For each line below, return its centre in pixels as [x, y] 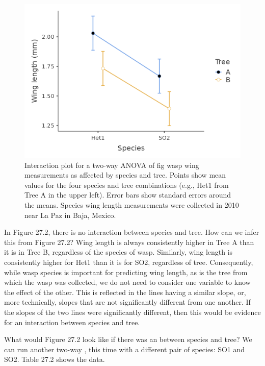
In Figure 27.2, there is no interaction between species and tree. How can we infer [132, 232]
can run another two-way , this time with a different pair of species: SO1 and [125, 349]
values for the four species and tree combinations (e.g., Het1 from [127, 185]
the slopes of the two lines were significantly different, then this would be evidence [132, 312]
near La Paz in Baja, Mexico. [70, 215]
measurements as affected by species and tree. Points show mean [125, 175]
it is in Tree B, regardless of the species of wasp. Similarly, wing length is [118, 252]
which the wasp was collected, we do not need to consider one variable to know [127, 282]
